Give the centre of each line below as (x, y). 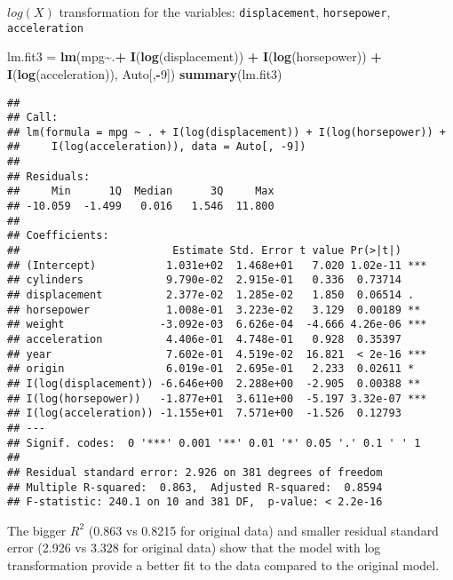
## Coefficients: (58, 236)
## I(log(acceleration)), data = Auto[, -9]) (157, 147)
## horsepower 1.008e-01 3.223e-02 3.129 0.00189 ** (214, 310)
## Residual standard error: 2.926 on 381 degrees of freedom (195, 472)
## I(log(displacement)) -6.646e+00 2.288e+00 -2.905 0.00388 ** (214, 383)
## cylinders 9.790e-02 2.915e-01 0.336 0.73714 (204, 280)
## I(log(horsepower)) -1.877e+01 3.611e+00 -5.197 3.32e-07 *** (217, 398)
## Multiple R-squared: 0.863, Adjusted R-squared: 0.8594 (195, 487)
